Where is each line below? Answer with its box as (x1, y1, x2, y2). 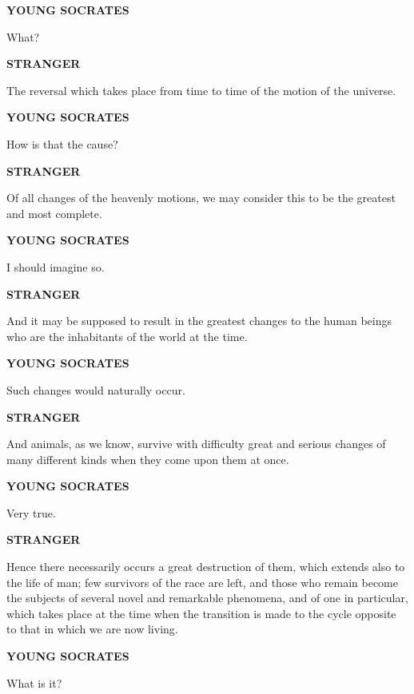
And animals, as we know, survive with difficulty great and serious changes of (6, 435, 386, 452)
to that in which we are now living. (6, 621, 178, 637)
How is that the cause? (6, 135, 118, 152)
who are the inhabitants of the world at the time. (6, 327, 248, 344)
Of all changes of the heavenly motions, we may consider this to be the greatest (6, 189, 396, 206)
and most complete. (6, 204, 102, 221)
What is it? (6, 674, 62, 691)
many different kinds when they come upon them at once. (6, 450, 289, 467)
